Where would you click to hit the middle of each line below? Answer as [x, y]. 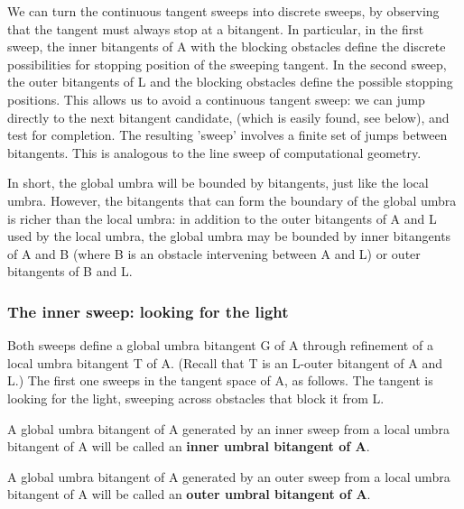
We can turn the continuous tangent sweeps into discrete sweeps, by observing [223, 11]
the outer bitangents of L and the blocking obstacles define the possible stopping [230, 82]
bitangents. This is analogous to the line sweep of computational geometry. [214, 152]
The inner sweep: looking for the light [148, 311]
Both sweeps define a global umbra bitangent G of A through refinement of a [220, 345]
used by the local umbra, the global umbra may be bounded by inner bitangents [229, 236]
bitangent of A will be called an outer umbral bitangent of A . [189, 494]
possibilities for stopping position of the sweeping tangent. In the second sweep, [227, 64]
